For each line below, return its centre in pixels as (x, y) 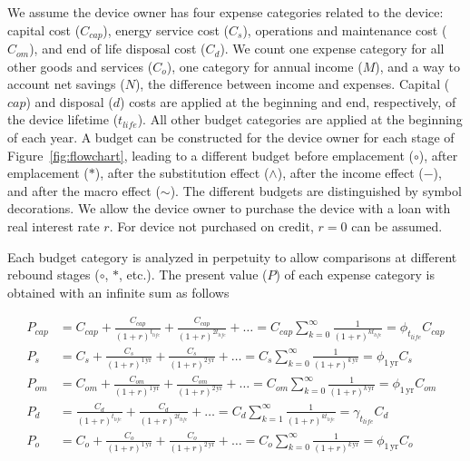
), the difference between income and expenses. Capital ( (292, 84)
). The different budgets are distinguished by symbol (316, 190)
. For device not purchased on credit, (211, 226)
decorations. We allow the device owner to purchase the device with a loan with (229, 208)
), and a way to (417, 66)
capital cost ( (44, 29)
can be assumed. (397, 226)
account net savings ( (66, 84)
